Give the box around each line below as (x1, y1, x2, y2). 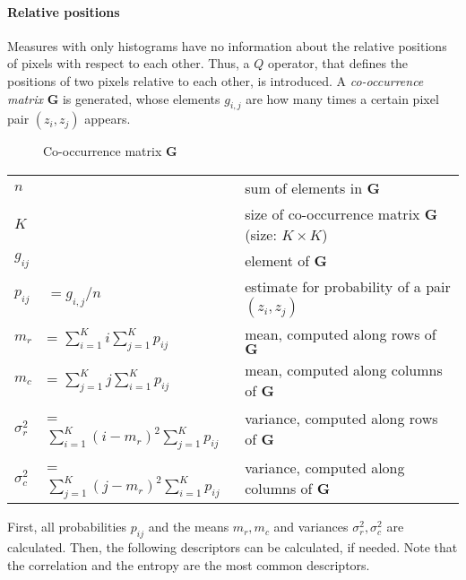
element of (245, 249, 310, 271)
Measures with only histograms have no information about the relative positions (7, 36, 447, 55)
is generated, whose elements (62, 89, 220, 108)
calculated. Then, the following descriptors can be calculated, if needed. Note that (7, 538, 458, 557)
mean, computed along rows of (245, 323, 436, 344)
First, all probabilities (7, 517, 127, 536)
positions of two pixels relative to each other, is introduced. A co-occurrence (7, 71, 424, 90)
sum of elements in (245, 177, 363, 198)
